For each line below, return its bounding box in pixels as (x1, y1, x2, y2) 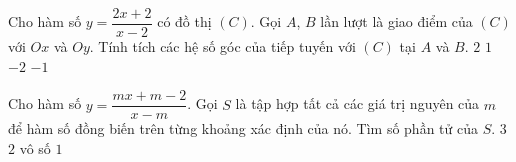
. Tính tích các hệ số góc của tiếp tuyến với (89, 36, 356, 57)
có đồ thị (157, 11, 212, 32)
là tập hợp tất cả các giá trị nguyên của (235, 93, 480, 114)
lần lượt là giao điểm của (320, 11, 473, 32)
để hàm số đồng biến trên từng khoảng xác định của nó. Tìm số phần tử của (8, 118, 478, 139)
